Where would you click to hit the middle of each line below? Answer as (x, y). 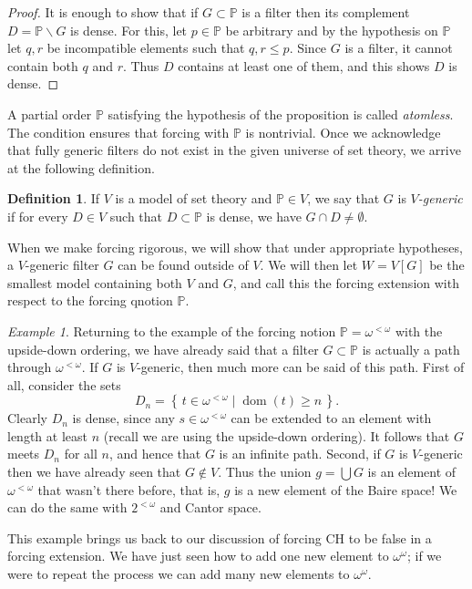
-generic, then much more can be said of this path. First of (301, 367)
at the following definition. (81, 167)
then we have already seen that (94, 472)
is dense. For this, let (129, 30)
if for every (38, 216)
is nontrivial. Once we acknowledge (343, 132)
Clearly (27, 418)
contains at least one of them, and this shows (304, 65)
